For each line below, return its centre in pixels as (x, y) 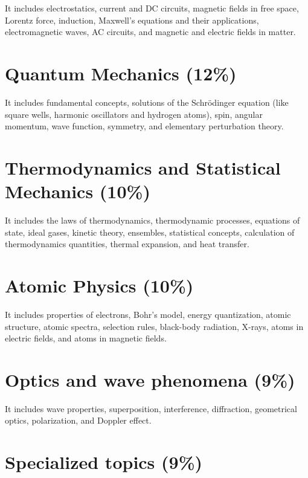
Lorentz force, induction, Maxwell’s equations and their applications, (132, 20)
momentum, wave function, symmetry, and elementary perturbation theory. (144, 126)
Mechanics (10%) (78, 191)
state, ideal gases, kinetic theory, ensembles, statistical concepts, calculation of (150, 232)
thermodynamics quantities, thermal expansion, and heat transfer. (127, 244)
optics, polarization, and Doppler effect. (78, 420)
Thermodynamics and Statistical (143, 167)
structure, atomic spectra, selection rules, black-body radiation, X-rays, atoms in (154, 326)
